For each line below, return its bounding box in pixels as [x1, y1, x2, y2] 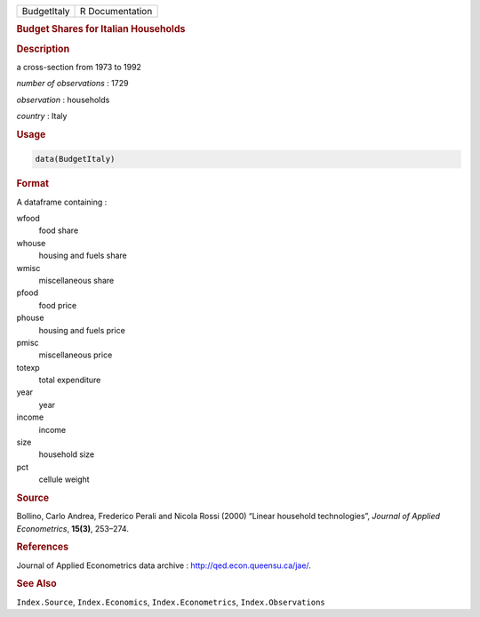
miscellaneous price [38, 349, 113, 360]
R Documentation [80, 5, 153, 17]
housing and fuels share [38, 250, 128, 261]
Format [16, 178, 49, 190]
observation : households [16, 94, 110, 105]
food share [38, 225, 79, 236]
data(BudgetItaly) [35, 154, 116, 164]
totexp [16, 362, 40, 373]
